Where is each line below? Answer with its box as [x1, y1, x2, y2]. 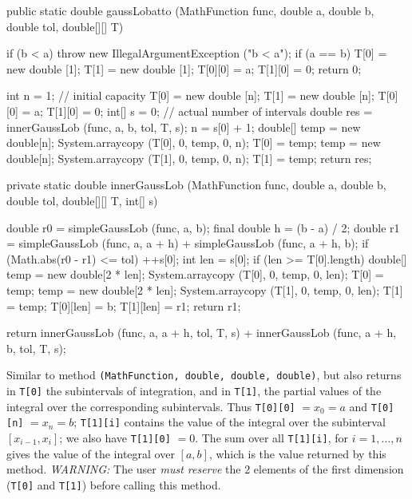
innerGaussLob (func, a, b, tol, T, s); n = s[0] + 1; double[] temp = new [6, 118, 361, 135]
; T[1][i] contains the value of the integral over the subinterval [73, 414, 386, 430]
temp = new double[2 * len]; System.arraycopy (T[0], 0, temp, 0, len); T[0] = [6, 266, 384, 283]
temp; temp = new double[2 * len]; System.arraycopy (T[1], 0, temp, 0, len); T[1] [6, 281, 403, 298]
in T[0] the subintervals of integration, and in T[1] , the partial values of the [6, 382, 382, 398]
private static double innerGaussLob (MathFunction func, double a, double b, [6, 176, 386, 193]
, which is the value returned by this [208, 445, 386, 461]
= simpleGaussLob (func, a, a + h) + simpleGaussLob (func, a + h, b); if [6, 235, 369, 251]
